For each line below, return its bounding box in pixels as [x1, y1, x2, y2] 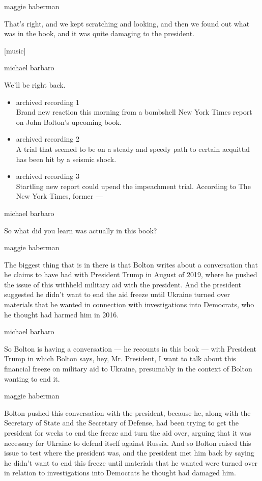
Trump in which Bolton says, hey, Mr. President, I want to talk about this [4, 353, 236, 364]
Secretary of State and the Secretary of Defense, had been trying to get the [4, 417, 239, 428]
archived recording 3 [16, 171, 79, 181]
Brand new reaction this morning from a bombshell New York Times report [16, 106, 252, 117]
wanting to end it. [4, 373, 60, 384]
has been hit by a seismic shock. [16, 153, 117, 164]
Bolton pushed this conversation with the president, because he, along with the [4, 407, 251, 418]
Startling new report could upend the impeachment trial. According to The [16, 180, 251, 191]
